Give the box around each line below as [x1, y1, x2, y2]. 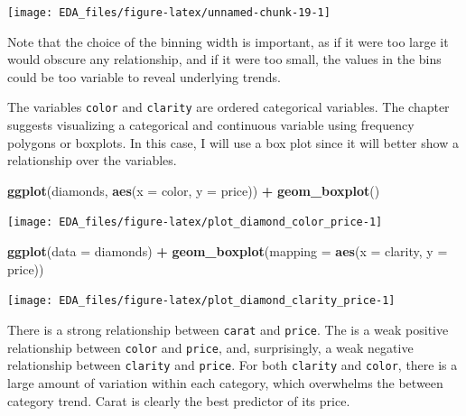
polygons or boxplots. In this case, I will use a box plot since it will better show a [7, 133, 459, 152]
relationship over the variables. [7, 151, 177, 170]
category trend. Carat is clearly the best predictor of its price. [7, 391, 350, 410]
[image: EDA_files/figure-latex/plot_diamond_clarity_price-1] [7, 294, 396, 308]
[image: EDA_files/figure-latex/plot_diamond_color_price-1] [7, 216, 383, 229]
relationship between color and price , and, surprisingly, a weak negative [7, 337, 414, 356]
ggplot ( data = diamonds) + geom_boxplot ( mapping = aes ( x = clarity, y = [7, 242, 448, 261]
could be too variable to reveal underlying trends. [7, 67, 281, 86]
